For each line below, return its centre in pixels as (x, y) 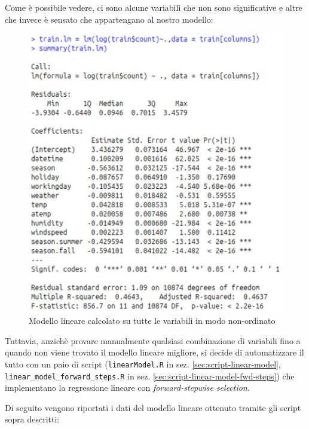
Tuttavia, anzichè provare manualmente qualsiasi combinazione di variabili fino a (153, 340)
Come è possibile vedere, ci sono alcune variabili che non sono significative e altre (154, 7)
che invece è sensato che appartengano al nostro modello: (109, 19)
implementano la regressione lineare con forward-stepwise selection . (127, 387)
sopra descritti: (32, 419)
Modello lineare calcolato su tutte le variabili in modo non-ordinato (152, 321)
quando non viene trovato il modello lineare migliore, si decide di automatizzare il (154, 352)
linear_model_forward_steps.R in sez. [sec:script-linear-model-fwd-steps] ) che (150, 376)
